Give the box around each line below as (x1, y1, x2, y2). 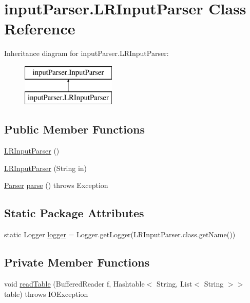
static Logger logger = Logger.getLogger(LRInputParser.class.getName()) (4, 229, 236, 240)
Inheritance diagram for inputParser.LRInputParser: (4, 48, 169, 59)
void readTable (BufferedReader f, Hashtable (4, 278, 145, 289)
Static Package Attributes (4, 205, 144, 221)
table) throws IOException (4, 288, 88, 299)
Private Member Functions (4, 254, 150, 270)
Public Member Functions (4, 121, 145, 137)
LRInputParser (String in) (4, 162, 87, 173)
